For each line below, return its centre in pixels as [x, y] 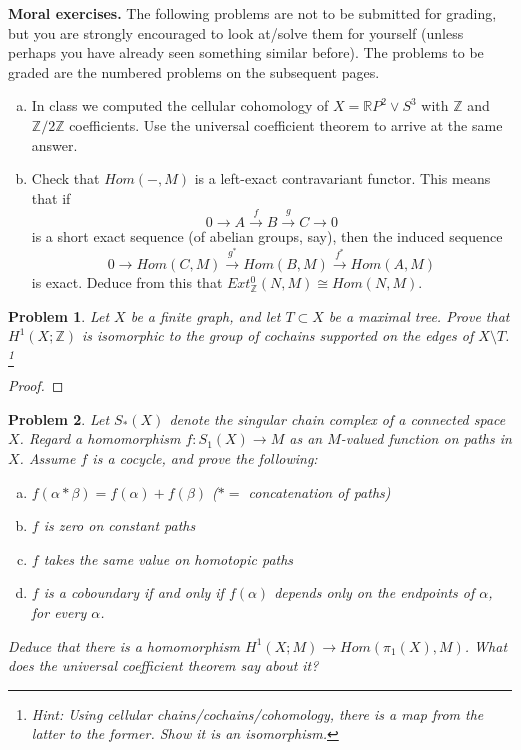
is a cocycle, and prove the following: [205, 457]
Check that [65, 178]
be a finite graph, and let [205, 315]
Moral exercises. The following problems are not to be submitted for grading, [252, 13]
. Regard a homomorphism [100, 438]
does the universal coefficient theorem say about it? [163, 665]
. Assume [47, 457]
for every [59, 611]
